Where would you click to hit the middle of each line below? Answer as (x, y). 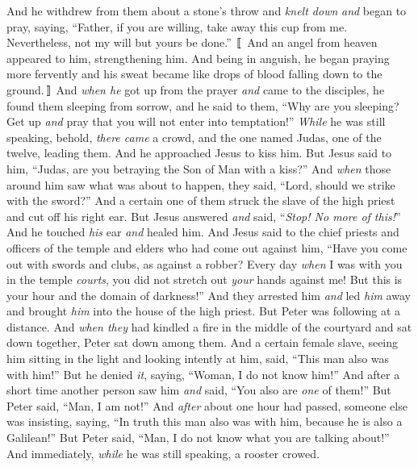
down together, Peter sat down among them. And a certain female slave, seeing (203, 342)
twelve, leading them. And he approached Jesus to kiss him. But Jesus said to (199, 153)
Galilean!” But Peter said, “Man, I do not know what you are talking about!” (198, 438)
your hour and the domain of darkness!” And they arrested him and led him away (209, 295)
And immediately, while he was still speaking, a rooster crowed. (163, 453)
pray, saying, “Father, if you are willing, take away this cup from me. (177, 26)
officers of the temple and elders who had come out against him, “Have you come (207, 247)
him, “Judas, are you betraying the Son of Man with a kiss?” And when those (199, 168)
